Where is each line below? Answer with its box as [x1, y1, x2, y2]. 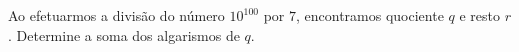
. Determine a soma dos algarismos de [8, 24, 240, 45]
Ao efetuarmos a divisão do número [8, 5, 225, 25]
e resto [459, 5, 500, 25]
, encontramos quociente [295, 5, 444, 25]
